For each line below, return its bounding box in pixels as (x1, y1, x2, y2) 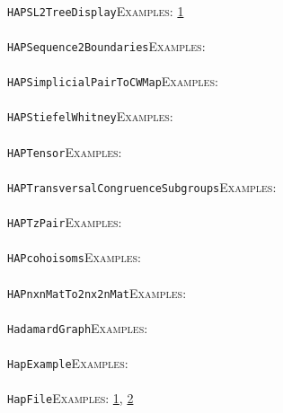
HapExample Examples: (7, 354, 128, 373)
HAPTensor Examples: (7, 142, 122, 161)
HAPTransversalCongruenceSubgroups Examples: (7, 177, 277, 196)
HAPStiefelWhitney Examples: (7, 107, 173, 126)
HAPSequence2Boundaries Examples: (7, 36, 206, 55)
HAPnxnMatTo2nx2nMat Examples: (7, 283, 187, 302)
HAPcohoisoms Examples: (7, 248, 141, 267)
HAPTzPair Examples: (7, 213, 122, 232)
